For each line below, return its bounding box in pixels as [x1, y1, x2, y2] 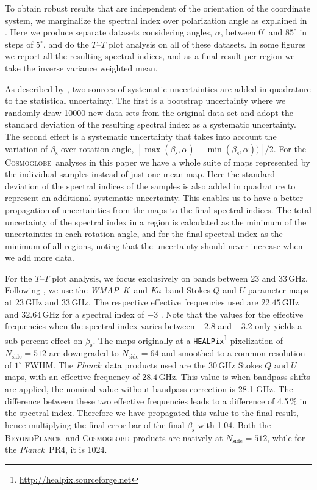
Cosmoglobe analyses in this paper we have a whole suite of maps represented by [5, 155, 310, 168]
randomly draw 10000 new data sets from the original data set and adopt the [5, 106, 293, 119]
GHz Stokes [218, 358, 262, 371]
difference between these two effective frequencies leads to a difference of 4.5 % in [5, 394, 307, 407]
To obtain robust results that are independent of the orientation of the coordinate [5, 2, 310, 14]
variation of [5, 142, 48, 155]
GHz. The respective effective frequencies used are [71, 296, 258, 309]
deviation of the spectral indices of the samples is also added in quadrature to [5, 179, 296, 192]
